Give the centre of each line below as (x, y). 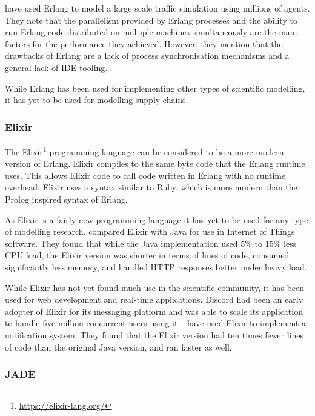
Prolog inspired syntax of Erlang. (66, 199)
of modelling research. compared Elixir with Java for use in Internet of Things (150, 231)
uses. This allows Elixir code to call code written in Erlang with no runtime (145, 175)
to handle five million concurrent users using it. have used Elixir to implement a (155, 323)
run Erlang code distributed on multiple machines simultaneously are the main (151, 32)
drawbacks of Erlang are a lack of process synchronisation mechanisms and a (147, 55)
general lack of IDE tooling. (56, 67)
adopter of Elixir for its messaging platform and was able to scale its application (154, 311)
